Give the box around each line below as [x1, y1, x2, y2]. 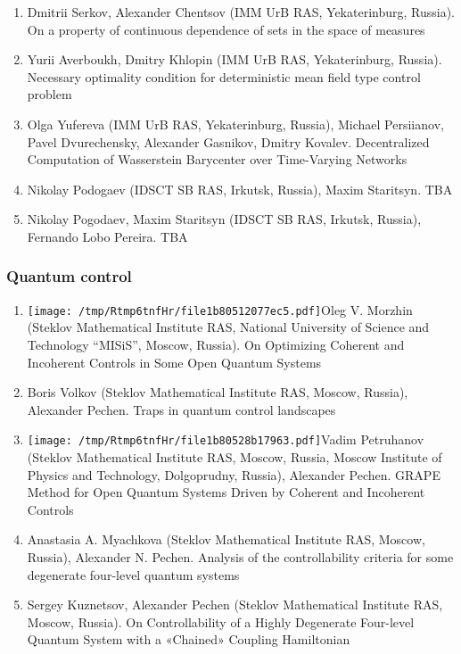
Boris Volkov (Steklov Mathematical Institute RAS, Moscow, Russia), [27, 383, 408, 402]
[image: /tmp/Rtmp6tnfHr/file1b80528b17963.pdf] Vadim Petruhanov [27, 430, 424, 449]
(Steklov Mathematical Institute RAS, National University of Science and [27, 318, 430, 336]
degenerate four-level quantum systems [27, 565, 240, 584]
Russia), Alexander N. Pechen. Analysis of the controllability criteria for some [27, 548, 454, 566]
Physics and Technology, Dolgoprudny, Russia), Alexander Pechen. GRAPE [27, 465, 440, 484]
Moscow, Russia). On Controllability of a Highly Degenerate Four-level [27, 612, 415, 631]
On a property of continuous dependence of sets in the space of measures [27, 20, 425, 38]
